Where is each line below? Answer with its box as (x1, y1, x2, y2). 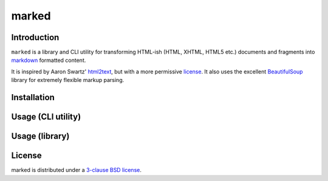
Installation (11, 92, 55, 103)
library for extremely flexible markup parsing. (11, 77, 125, 84)
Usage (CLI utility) (11, 112, 81, 122)
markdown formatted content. (11, 56, 86, 64)
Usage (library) (11, 131, 70, 142)
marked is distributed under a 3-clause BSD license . (11, 166, 142, 174)
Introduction (11, 32, 60, 43)
